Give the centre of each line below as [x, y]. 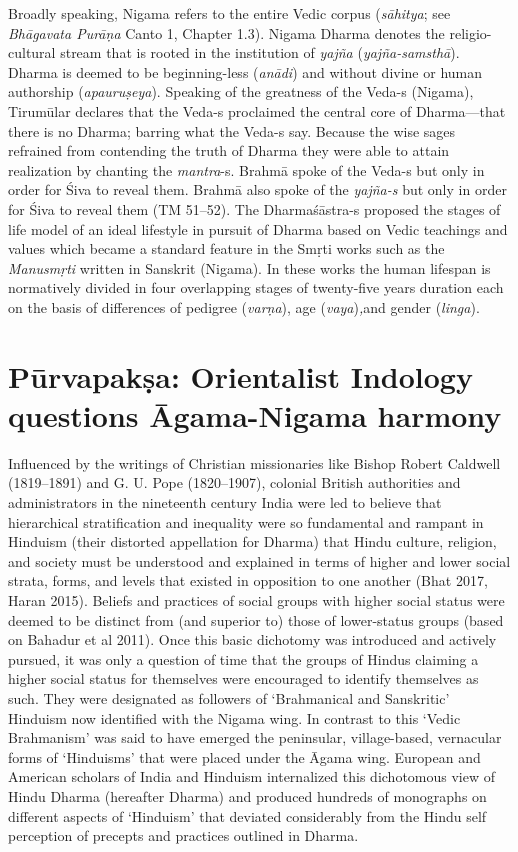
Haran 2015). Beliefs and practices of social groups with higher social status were [256, 599]
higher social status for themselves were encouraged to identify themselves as [243, 678]
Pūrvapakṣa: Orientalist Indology [240, 375]
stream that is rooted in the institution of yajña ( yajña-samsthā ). [260, 52]
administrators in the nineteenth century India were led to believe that [225, 502]
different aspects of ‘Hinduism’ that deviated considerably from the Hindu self [247, 815]
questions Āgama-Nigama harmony [255, 414]
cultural [32, 52]
